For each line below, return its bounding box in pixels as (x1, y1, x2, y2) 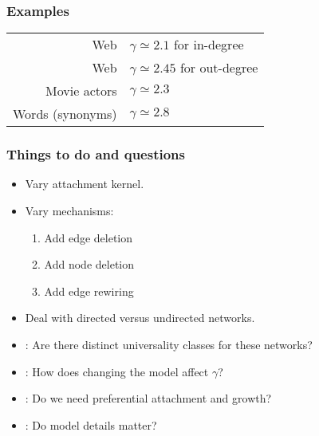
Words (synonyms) (13, 104, 117, 124)
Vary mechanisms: (25, 202, 114, 219)
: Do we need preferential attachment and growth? (25, 390, 272, 407)
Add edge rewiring (44, 282, 134, 299)
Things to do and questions (6, 144, 185, 164)
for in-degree (173, 35, 244, 54)
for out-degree (179, 58, 258, 77)
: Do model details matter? (25, 416, 157, 433)
